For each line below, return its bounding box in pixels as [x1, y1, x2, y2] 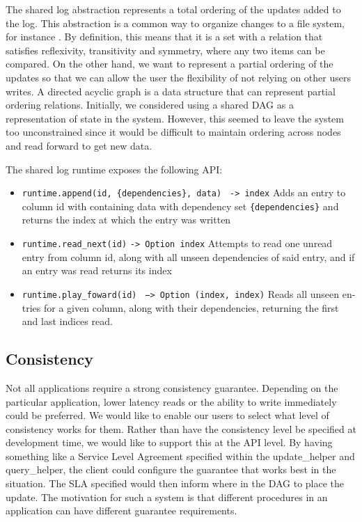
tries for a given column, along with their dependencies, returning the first [22, 300, 339, 315]
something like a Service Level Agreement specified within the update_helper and [6, 448, 355, 463]
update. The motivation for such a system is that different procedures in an [6, 489, 328, 504]
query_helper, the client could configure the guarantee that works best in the [6, 462, 336, 477]
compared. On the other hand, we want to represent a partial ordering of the [6, 56, 333, 71]
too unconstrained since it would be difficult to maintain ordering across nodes [6, 125, 341, 139]
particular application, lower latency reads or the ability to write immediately [6, 394, 337, 409]
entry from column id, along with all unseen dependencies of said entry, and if [22, 249, 355, 264]
